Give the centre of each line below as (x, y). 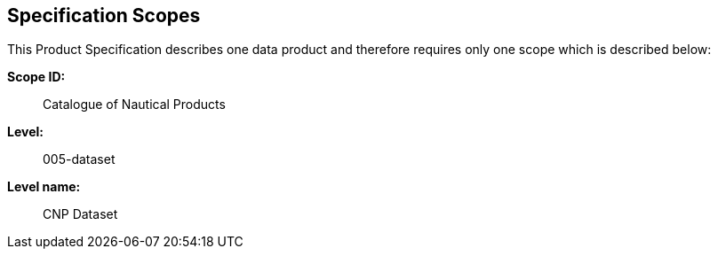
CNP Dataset (80, 214)
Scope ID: (36, 77)
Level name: (44, 187)
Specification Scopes (104, 16)
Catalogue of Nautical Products (134, 105)
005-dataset (79, 159)
